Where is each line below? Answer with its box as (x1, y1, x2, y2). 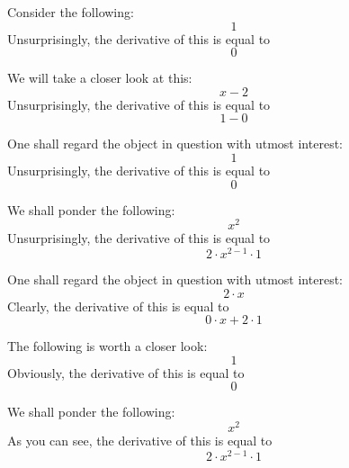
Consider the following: (7, 3, 134, 21)
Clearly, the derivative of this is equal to (7, 296, 229, 315)
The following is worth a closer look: (7, 337, 208, 355)
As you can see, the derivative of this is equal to (7, 430, 273, 449)
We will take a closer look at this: (7, 68, 192, 87)
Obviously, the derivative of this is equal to (7, 363, 245, 382)
